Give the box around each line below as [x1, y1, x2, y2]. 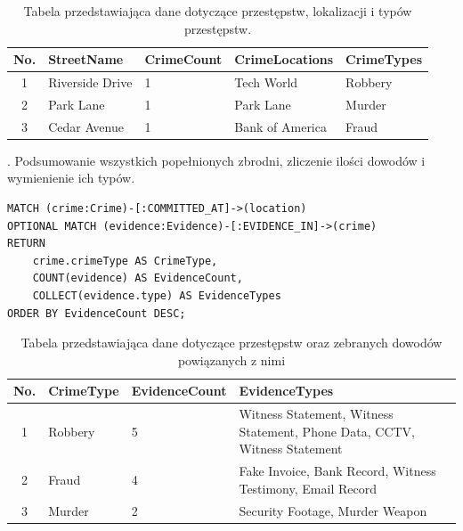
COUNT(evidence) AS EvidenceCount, [32, 272, 243, 285]
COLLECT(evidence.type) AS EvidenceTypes [32, 289, 281, 302]
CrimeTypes [345, 50, 422, 69]
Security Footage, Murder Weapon [239, 501, 427, 519]
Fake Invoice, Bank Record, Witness [239, 462, 436, 480]
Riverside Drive [48, 73, 133, 92]
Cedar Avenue [48, 117, 124, 135]
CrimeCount [144, 50, 223, 69]
